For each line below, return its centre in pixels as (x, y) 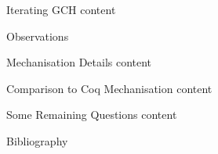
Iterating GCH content (61, 9)
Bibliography (37, 140)
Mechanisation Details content (79, 62)
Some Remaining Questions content (92, 115)
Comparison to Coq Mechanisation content (109, 88)
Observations (38, 36)
